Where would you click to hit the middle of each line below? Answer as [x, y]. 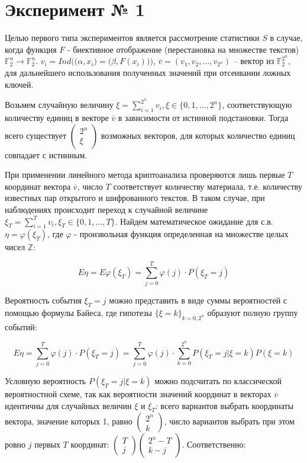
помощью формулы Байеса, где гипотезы [79, 312]
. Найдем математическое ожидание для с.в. [194, 221]
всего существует [36, 135]
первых [47, 444]
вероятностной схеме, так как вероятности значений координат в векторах [138, 393]
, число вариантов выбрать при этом [229, 421]
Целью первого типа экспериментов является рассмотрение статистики [132, 38]
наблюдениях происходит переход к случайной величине [106, 209]
